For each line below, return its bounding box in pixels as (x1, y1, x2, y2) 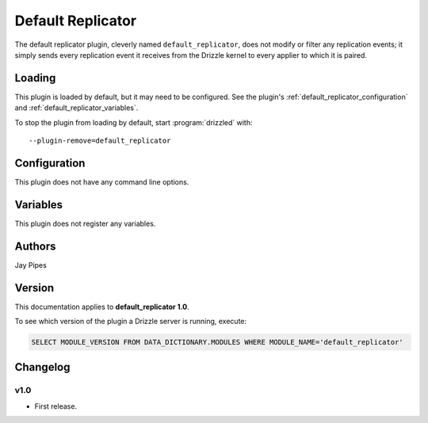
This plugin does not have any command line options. (14, 177, 189, 186)
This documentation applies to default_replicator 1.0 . (14, 302, 189, 311)
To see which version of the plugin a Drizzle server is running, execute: (14, 317, 247, 326)
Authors (14, 239, 56, 253)
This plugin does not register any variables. (14, 219, 156, 228)
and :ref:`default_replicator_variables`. (14, 103, 139, 112)
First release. (34, 401, 78, 411)
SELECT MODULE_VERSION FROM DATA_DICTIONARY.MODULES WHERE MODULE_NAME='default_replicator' (31, 337, 403, 347)
